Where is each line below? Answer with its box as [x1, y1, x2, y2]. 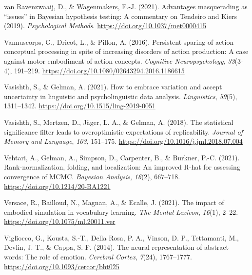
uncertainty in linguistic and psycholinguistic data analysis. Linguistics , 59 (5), [4, 91, 237, 101]
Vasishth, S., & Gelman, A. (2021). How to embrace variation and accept [4, 82, 222, 92]
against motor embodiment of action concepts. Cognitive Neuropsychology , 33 [4, 55, 235, 66]
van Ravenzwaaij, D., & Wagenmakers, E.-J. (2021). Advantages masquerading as [4, 1, 248, 11]
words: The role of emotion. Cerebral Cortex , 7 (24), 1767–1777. [4, 252, 192, 262]
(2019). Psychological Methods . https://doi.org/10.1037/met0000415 [4, 20, 206, 31]
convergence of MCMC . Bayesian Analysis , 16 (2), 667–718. [4, 171, 180, 181]
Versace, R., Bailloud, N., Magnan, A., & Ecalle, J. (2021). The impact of [4, 197, 224, 207]
